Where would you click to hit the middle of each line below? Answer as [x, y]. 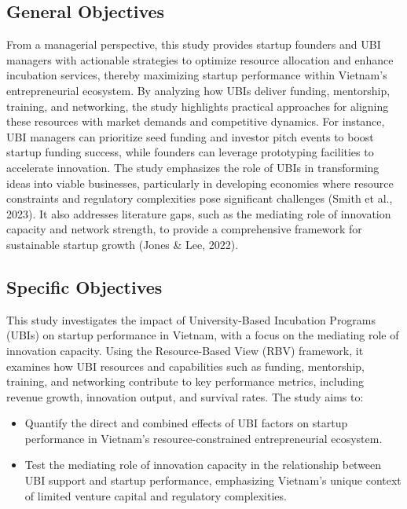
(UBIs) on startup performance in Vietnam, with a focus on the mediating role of [203, 335]
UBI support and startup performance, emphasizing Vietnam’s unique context [213, 480]
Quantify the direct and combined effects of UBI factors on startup [186, 423]
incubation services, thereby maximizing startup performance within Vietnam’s [197, 75]
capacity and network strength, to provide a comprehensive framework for [184, 229]
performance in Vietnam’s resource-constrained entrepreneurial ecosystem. [203, 438]
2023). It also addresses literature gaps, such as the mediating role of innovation [199, 213]
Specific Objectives [84, 286]
